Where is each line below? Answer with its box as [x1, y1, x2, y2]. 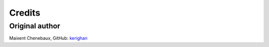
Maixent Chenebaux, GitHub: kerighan [9, 35, 88, 41]
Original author [9, 22, 61, 30]
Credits [9, 7, 41, 18]
